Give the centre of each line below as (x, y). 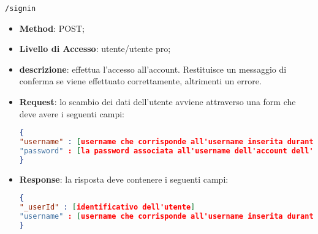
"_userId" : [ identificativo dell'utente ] (107, 207)
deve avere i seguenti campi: (72, 113)
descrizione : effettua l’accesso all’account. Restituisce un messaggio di (153, 69)
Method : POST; (52, 28)
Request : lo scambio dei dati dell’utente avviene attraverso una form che (157, 102)
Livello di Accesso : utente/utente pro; (95, 49)
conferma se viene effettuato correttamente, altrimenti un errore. (140, 81)
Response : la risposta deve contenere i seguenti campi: (124, 179)
